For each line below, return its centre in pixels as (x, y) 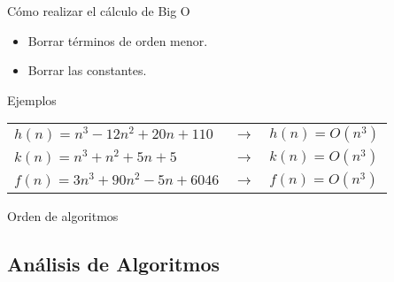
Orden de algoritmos (63, 216)
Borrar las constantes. (87, 70)
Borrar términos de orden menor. (118, 40)
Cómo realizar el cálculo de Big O (99, 11)
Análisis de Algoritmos (114, 264)
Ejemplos (32, 99)
